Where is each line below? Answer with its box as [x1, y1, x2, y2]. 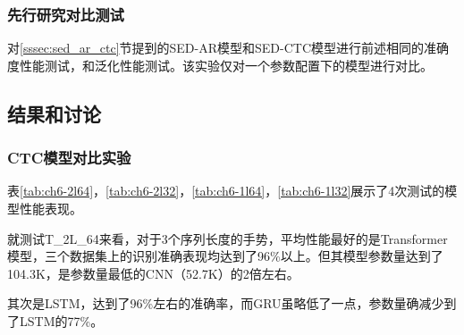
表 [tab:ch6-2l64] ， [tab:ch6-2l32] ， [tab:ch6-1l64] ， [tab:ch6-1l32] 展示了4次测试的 [7, 181, 445, 200]
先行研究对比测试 [7, 3, 124, 25]
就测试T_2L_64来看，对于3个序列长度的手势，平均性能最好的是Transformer [7, 229, 448, 247]
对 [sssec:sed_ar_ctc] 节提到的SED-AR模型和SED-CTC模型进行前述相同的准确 [7, 38, 450, 57]
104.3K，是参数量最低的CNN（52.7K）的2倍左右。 [7, 264, 299, 282]
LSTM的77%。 [19, 311, 104, 330]
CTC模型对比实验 [7, 147, 131, 169]
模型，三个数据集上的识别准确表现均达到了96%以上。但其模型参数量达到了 [7, 247, 443, 265]
